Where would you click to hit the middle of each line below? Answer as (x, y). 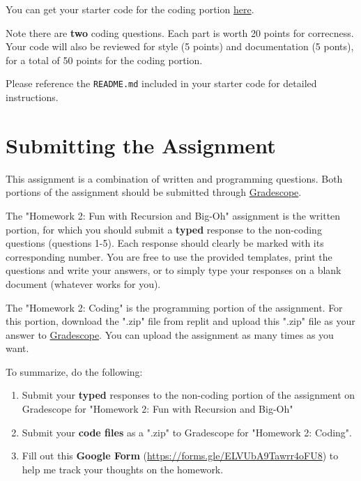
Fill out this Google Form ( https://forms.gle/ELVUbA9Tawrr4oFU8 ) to (180, 456)
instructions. (32, 97)
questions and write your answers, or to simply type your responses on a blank (174, 270)
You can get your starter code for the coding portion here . (130, 9)
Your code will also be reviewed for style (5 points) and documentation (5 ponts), (180, 46)
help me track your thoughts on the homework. (123, 469)
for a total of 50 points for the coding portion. (104, 60)
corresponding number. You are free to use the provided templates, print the (169, 256)
